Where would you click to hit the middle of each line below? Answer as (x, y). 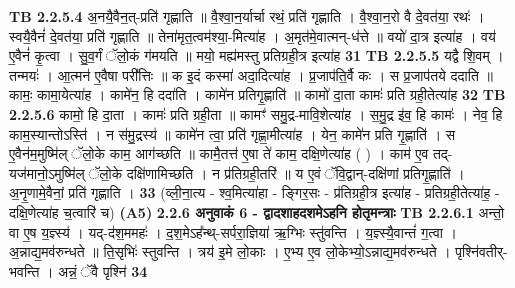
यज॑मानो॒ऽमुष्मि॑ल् (47, 172)
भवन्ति (24, 270)
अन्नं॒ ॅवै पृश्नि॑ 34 (103, 270)
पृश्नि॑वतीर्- (481, 251)
